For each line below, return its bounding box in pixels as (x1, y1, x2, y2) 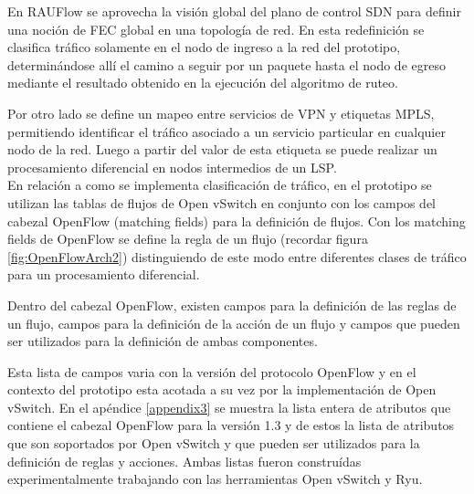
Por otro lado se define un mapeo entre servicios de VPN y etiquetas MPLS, (7, 103, 435, 122)
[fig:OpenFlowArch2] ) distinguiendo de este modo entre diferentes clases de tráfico (7, 247, 467, 266)
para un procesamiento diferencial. (7, 265, 200, 284)
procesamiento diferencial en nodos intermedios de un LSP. (7, 157, 337, 176)
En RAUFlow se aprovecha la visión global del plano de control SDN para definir (7, 2, 461, 20)
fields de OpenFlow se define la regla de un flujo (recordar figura (7, 229, 368, 248)
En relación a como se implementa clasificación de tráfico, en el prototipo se (7, 175, 432, 194)
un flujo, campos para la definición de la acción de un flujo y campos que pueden (7, 313, 460, 332)
